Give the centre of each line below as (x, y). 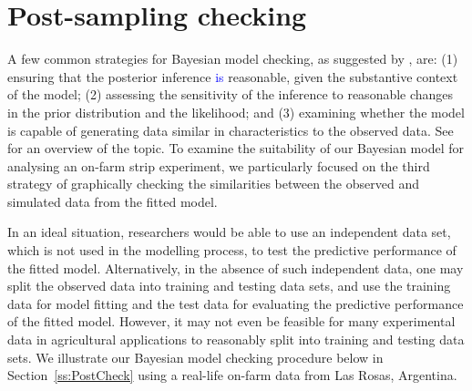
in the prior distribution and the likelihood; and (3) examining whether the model (236, 112)
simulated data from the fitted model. (113, 201)
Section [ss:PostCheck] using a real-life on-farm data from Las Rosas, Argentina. (232, 375)
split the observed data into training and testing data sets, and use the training (229, 286)
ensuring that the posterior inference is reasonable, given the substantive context (233, 76)
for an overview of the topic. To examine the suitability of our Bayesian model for (236, 148)
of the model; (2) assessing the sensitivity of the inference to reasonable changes (231, 94)
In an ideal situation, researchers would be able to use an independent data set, (229, 232)
